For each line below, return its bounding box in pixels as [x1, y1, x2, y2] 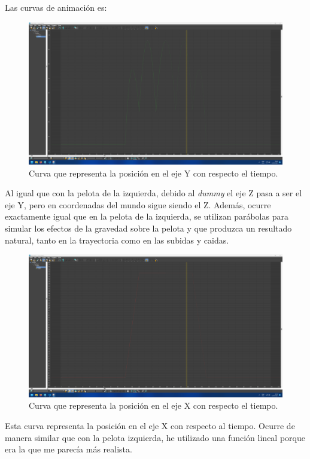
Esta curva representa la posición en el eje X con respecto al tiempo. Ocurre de [5, 419, 295, 431]
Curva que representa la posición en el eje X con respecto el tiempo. [29, 399, 278, 412]
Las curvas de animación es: [5, 1, 107, 13]
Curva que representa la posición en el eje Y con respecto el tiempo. [29, 166, 278, 179]
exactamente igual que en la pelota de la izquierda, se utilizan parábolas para [5, 210, 288, 223]
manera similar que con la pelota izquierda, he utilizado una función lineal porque [5, 431, 305, 443]
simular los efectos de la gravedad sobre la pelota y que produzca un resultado [5, 222, 292, 235]
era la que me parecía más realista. [5, 443, 132, 455]
